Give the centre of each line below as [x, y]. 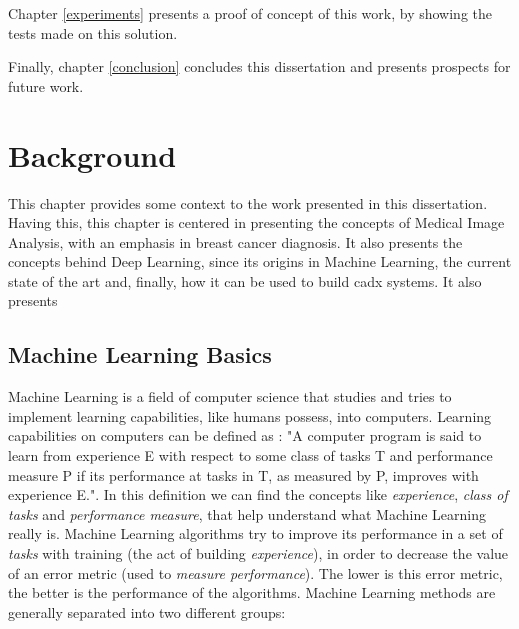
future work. [46, 85]
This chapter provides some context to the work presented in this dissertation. [248, 202]
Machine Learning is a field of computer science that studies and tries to [230, 396]
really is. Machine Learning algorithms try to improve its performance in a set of [255, 533]
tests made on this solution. [93, 32]
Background [92, 154]
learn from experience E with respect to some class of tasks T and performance [250, 455]
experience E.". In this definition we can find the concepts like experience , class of [258, 494]
